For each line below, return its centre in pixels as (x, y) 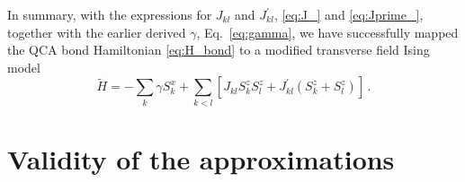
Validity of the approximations (201, 158)
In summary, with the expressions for (110, 14)
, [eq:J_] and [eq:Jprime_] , (349, 14)
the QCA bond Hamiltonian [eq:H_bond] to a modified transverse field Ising (219, 50)
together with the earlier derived (97, 32)
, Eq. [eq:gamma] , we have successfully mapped (327, 32)
